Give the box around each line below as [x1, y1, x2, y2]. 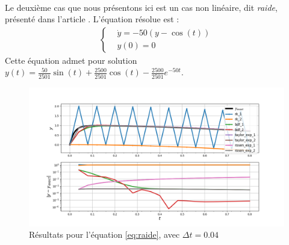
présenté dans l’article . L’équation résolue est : [5, 13, 179, 25]
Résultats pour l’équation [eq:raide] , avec [29, 228, 180, 241]
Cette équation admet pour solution [5, 54, 137, 66]
